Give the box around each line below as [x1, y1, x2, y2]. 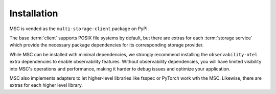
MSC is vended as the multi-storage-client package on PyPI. [9, 26, 149, 32]
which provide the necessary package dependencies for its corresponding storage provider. [9, 42, 204, 48]
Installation [9, 8, 58, 19]
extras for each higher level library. [9, 82, 83, 88]
